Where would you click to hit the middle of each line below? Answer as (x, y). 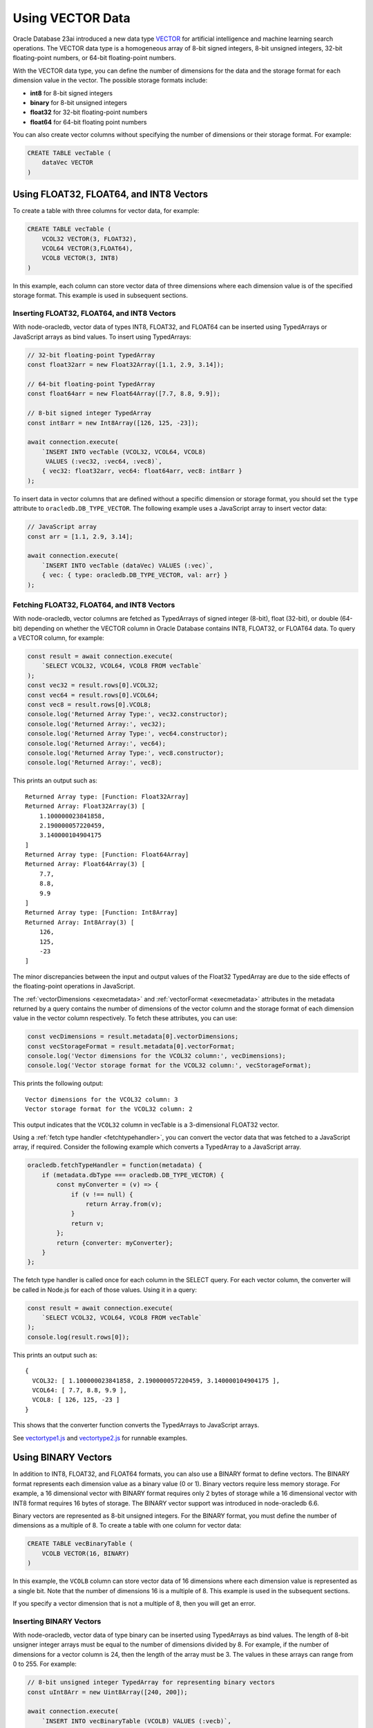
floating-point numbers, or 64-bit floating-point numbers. (94, 58)
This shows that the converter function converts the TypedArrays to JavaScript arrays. (136, 1425)
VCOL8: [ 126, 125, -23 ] (76, 1400)
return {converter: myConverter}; (115, 1243)
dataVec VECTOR (67, 163)
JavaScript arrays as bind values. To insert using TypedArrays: (102, 337)
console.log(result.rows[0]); (78, 1337)
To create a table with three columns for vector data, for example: (106, 211)
